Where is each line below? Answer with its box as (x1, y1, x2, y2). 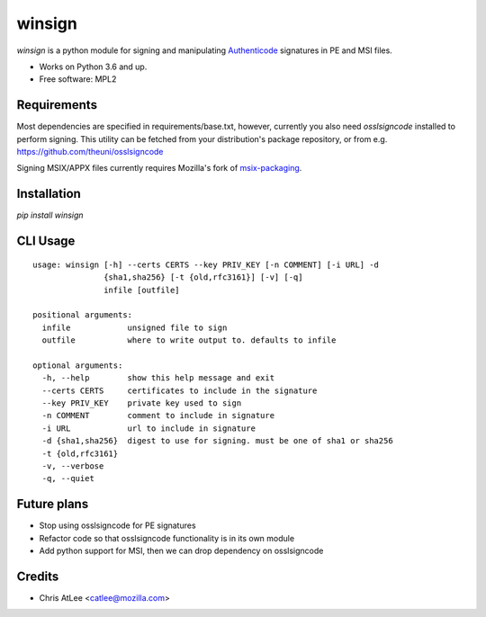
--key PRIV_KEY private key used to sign (41, 398, 242, 408)
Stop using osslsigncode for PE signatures (39, 520, 197, 531)
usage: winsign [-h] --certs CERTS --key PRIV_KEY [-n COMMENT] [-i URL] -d (32, 259, 380, 270)
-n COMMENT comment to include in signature (41, 410, 274, 421)
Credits (16, 568, 59, 584)
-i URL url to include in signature (41, 423, 256, 434)
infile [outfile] (103, 284, 180, 295)
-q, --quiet (41, 473, 94, 484)
